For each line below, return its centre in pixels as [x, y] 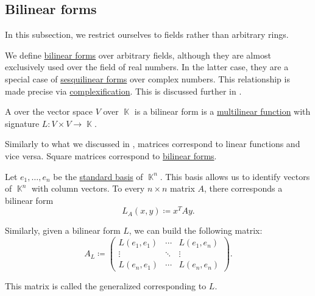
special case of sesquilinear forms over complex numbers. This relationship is [147, 78]
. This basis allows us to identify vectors [235, 176]
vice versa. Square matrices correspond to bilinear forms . [111, 155]
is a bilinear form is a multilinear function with [222, 111]
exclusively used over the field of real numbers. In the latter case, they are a [147, 67]
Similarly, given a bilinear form [63, 230]
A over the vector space [49, 111]
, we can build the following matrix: [196, 230]
